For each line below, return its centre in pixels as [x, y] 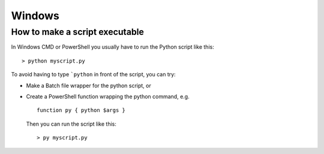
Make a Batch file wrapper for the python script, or [88, 85]
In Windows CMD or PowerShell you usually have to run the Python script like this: [112, 47]
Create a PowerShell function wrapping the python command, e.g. [108, 96]
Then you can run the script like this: [71, 124]
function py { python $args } [81, 110]
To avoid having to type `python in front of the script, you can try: [94, 75]
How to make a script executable [77, 32]
